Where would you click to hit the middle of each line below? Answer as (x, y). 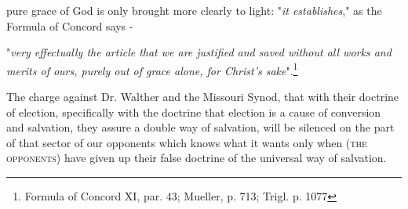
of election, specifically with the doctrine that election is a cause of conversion (194, 112)
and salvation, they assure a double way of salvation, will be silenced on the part (200, 127)
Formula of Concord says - (70, 25)
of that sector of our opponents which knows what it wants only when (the (187, 142)
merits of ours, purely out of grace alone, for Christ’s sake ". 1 (152, 69)
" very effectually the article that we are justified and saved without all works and (199, 52)
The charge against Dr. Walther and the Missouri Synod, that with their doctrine (203, 97)
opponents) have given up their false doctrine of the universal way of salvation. (197, 158)
